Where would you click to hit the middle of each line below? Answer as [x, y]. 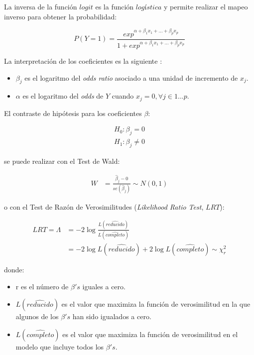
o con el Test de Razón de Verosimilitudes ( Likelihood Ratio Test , [104, 206]
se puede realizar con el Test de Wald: [62, 161]
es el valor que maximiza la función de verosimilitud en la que [156, 304]
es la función [115, 6]
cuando [123, 96]
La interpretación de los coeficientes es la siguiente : [83, 61]
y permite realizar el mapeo [206, 6]
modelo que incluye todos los [60, 346]
